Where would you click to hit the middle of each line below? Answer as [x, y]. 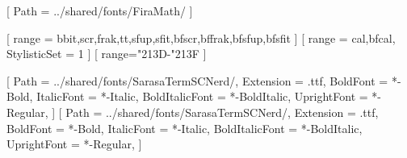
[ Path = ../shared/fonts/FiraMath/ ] [100, 10]
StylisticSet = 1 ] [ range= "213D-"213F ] [107, 54]
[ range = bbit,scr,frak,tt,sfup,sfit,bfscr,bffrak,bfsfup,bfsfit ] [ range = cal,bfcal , [201, 37]
